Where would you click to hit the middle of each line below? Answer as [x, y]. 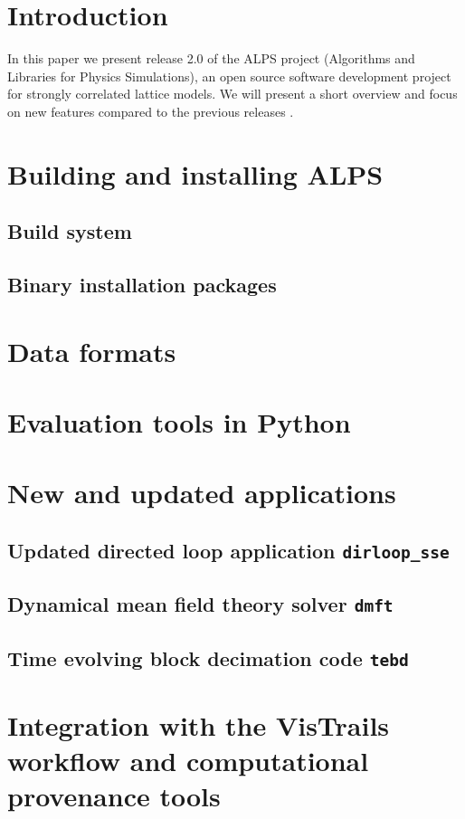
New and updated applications [202, 493]
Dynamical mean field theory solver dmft [200, 604]
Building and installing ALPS [195, 173]
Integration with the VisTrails [199, 724]
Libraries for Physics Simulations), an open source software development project [229, 76]
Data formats [92, 351]
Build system [70, 231]
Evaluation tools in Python [179, 422]
